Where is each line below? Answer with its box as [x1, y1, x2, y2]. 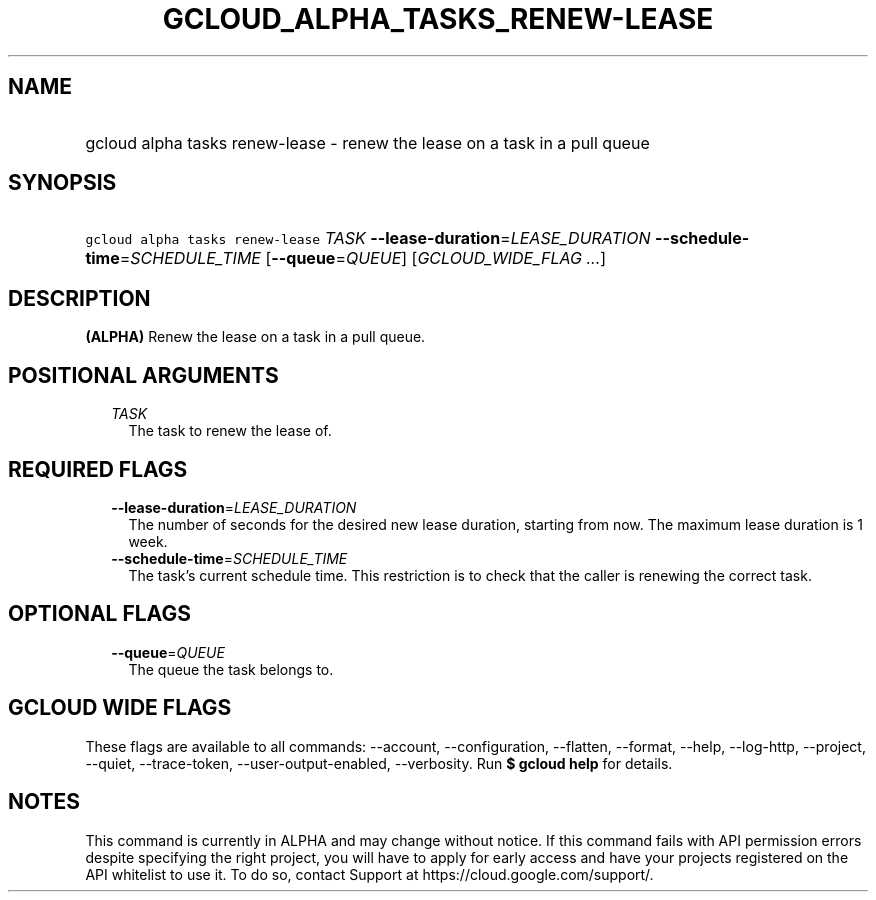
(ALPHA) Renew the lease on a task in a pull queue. [85, 328, 426, 346]
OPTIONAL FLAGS [8, 601, 191, 627]
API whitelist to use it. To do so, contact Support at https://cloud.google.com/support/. [85, 865, 654, 883]
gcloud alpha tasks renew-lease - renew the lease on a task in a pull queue [85, 132, 650, 153]
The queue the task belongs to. [128, 660, 334, 678]
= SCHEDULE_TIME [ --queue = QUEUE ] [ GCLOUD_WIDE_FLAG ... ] [119, 248, 607, 269]
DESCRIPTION [8, 285, 151, 311]
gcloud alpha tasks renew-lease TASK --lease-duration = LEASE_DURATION [85, 228, 651, 249]
